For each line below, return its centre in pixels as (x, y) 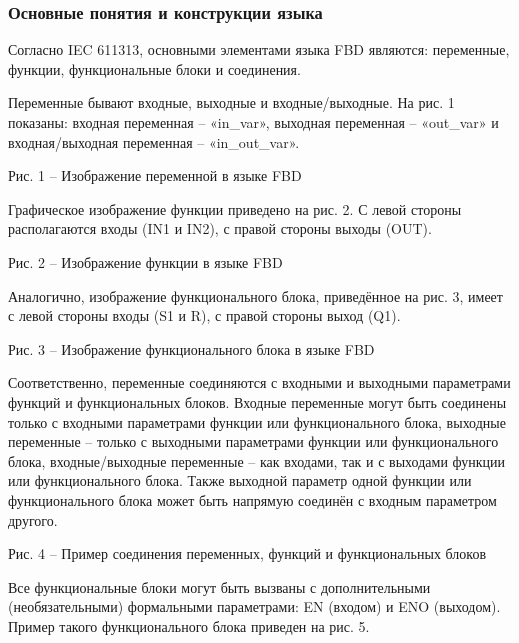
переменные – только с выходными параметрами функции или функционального (253, 441)
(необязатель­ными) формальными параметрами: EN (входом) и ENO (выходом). (254, 606)
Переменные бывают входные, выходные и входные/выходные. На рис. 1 (231, 102)
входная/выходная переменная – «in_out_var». (154, 141)
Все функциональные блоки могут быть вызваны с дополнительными (219, 586)
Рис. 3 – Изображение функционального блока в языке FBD (191, 348)
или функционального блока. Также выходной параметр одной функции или (240, 480)
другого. (33, 519)
